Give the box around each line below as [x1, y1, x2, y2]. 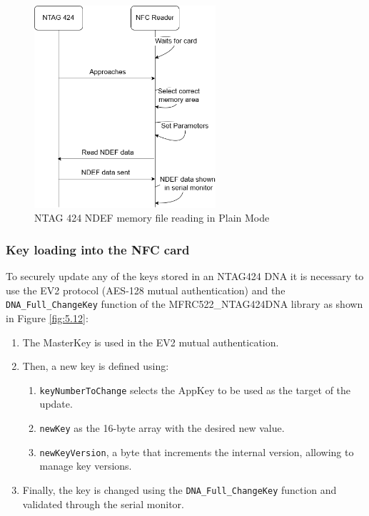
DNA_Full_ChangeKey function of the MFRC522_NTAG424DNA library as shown [6, 296, 363, 311]
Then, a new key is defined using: [22, 358, 169, 373]
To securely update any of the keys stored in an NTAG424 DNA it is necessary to [6, 269, 364, 284]
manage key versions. [39, 458, 132, 473]
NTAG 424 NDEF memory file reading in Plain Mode [34, 210, 270, 225]
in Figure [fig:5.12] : [6, 310, 89, 325]
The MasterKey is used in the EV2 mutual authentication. [22, 334, 279, 349]
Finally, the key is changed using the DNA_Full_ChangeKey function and [22, 482, 337, 497]
